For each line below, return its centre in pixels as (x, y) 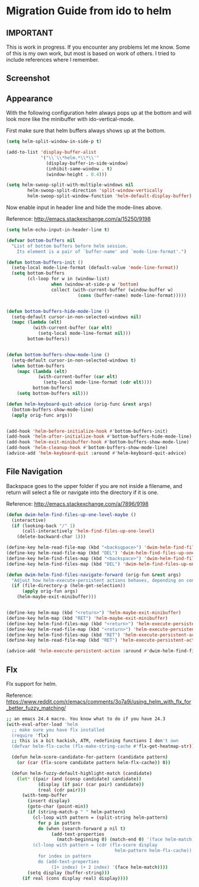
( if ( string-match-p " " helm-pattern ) (77, 812)
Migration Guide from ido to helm (89, 11)
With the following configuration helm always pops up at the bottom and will (99, 113)
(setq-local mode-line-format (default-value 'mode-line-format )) (95, 268)
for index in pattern (65, 856)
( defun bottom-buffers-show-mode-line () (58, 354)
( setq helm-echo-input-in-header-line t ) (58, 230)
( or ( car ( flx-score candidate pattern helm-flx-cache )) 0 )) (94, 763)
